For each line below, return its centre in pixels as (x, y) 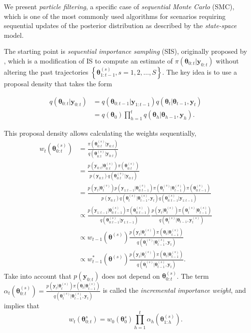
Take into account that (38, 276)
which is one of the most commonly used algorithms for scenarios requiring (115, 16)
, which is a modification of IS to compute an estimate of (88, 60)
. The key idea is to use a (199, 71)
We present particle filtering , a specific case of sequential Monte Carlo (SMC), (119, 6)
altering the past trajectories (46, 71)
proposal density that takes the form (58, 83)
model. (14, 35)
